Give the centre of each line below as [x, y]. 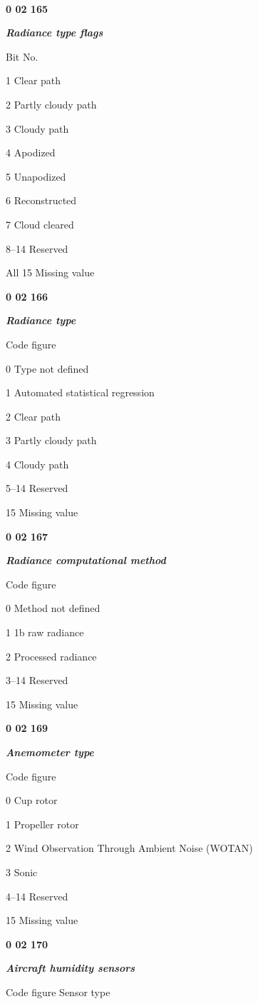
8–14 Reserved [37, 248]
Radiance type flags [55, 32]
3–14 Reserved [37, 680]
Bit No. [22, 56]
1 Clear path [33, 80]
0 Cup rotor [32, 800]
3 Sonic [22, 872]
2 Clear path [33, 416]
